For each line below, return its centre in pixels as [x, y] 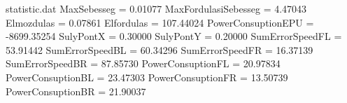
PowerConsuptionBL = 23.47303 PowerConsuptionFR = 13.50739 [147, 77]
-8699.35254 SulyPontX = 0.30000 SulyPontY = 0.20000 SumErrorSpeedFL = [174, 36]
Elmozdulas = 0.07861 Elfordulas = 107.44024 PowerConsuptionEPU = [160, 22]
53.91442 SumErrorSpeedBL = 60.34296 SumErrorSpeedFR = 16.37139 [160, 49]
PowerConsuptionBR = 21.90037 [76, 91]
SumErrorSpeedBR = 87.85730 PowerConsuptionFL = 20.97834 [143, 63]
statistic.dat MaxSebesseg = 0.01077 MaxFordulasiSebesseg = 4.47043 [156, 8]
